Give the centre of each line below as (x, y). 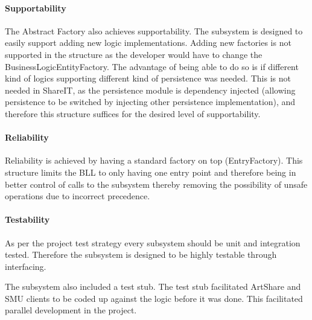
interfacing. (26, 266)
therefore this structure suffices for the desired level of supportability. (133, 113)
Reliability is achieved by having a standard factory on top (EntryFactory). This (154, 160)
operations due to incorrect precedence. (78, 196)
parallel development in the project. (71, 310)
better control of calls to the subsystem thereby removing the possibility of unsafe (156, 184)
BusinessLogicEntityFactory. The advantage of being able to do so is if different (152, 66)
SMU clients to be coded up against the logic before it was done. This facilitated (154, 298)
